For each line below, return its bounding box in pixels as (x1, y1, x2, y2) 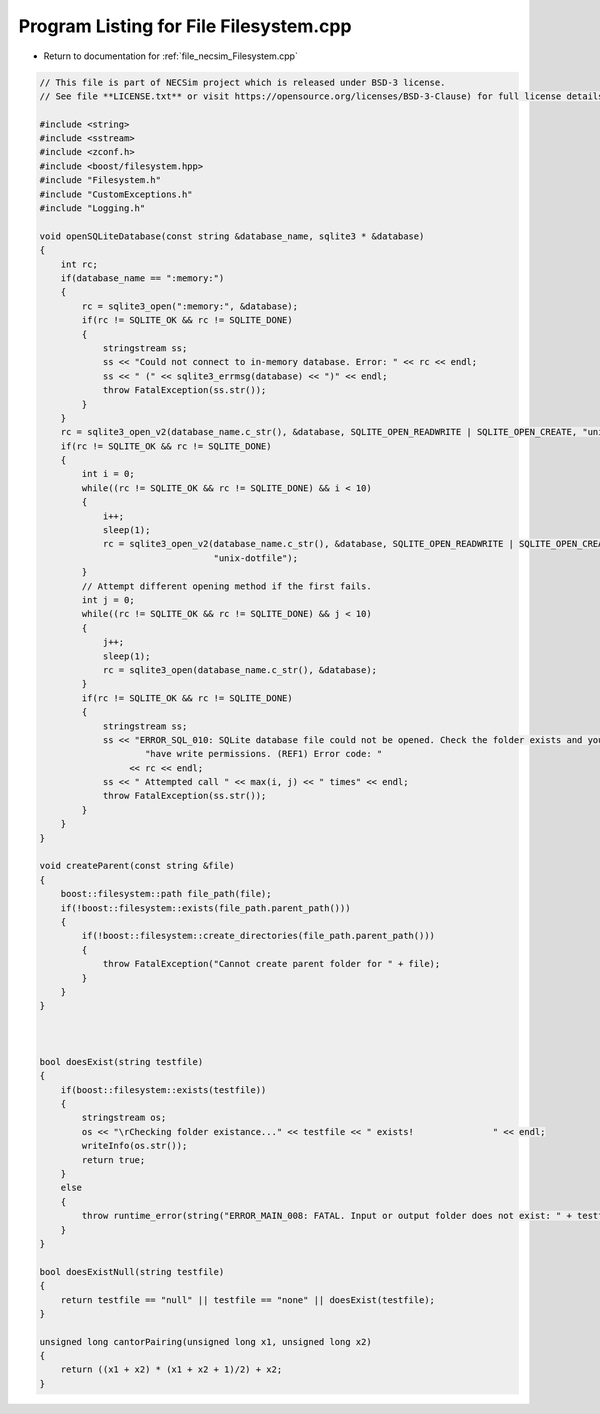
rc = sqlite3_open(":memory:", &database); (81, 300, 299, 312)
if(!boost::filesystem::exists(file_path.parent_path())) (60, 902, 351, 914)
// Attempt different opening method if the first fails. (81, 580, 372, 592)
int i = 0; (81, 468, 135, 480)
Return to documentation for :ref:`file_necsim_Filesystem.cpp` (43, 50, 299, 62)
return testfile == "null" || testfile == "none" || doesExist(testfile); (60, 1294, 435, 1305)
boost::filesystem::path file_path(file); (60, 888, 272, 900)
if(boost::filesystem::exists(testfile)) (60, 1084, 267, 1095)
